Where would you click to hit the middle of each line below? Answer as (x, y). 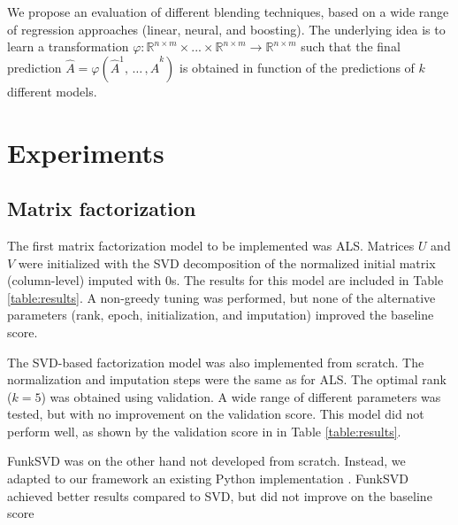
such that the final (351, 46)
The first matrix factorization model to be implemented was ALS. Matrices (211, 245)
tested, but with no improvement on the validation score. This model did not (216, 414)
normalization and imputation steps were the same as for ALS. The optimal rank (227, 379)
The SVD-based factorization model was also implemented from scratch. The (216, 362)
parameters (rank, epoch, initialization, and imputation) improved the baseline (221, 315)
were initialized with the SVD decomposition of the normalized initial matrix (227, 262)
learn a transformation (68, 46)
